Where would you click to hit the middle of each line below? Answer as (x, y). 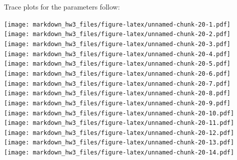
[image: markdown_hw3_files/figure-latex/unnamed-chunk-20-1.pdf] (117, 24)
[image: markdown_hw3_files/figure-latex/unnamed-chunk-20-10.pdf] (119, 113)
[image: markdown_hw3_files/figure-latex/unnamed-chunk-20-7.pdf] (117, 84)
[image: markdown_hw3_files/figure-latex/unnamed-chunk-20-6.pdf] (117, 73)
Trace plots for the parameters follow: (62, 7)
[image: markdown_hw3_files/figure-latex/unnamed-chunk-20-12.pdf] (119, 133)
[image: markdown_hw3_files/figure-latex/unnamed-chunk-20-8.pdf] (117, 94)
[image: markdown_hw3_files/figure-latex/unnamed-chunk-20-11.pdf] (119, 123)
